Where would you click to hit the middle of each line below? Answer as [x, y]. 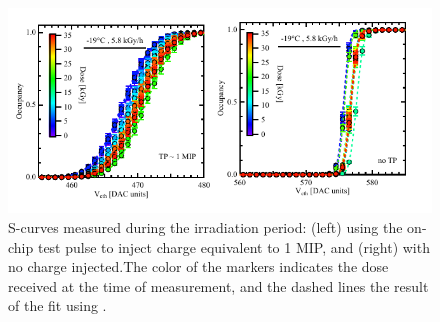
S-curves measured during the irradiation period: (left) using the [205, 226]
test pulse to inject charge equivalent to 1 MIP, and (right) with [233, 246]
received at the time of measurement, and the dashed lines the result [218, 285]
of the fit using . [57, 305]
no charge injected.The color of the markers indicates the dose [198, 266]
